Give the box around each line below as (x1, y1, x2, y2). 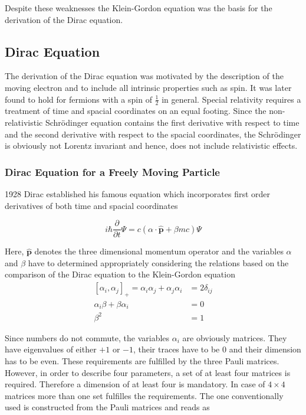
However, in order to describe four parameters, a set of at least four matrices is (5, 366, 291, 378)
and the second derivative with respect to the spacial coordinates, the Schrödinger (5, 128, 301, 140)
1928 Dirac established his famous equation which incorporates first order (5, 188, 271, 200)
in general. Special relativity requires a (162, 93, 301, 105)
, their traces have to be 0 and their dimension (133, 343, 301, 355)
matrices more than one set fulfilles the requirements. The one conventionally (5, 389, 284, 401)
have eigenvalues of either (5, 343, 97, 355)
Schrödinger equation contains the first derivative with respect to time (45, 116, 300, 128)
